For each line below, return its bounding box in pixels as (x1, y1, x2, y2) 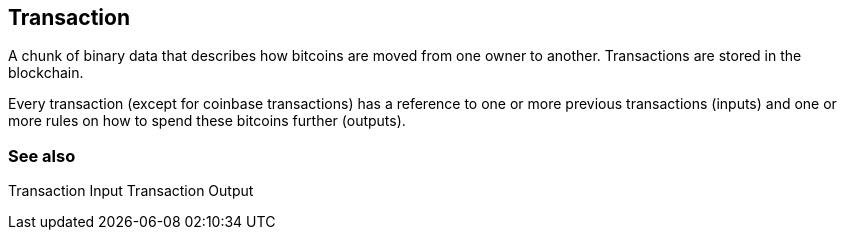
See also (8, 145, 76, 166)
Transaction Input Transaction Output (8, 182, 254, 200)
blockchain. (8, 64, 84, 82)
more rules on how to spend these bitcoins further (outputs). (8, 112, 406, 130)
